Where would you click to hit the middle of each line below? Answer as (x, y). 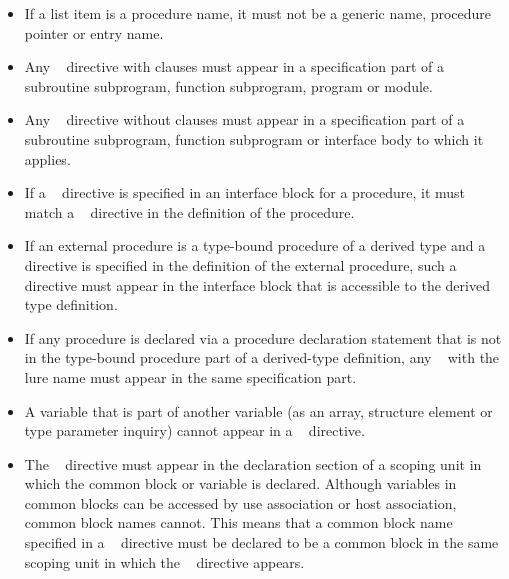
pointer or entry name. (94, 32)
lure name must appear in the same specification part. (190, 376)
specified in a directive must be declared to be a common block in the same (261, 542)
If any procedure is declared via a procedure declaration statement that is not (263, 337)
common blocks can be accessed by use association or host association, (240, 502)
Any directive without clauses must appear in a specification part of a (244, 119)
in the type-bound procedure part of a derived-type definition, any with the (262, 357)
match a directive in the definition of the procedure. (189, 211)
